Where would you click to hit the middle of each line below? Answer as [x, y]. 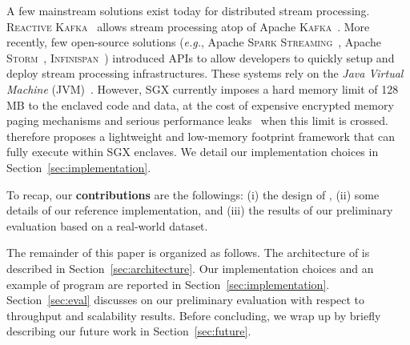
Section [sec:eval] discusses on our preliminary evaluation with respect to [186, 300]
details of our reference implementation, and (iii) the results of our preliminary [200, 210]
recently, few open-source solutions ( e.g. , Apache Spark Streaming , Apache [194, 42]
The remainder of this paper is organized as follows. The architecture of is [188, 253]
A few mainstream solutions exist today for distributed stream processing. [188, 10]
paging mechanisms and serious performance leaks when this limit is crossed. [197, 120]
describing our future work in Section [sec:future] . [129, 331]
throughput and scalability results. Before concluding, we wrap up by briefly [194, 315]
